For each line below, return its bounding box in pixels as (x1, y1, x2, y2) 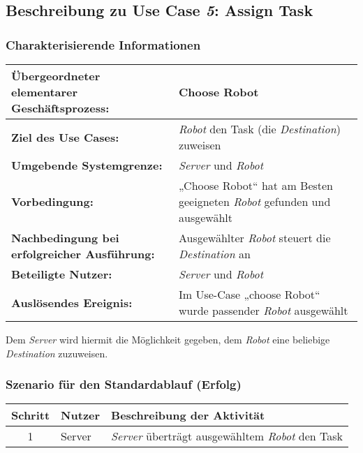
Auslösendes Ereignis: (11, 294, 133, 311)
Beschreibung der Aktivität (111, 407, 265, 424)
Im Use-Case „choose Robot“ (178, 286, 320, 302)
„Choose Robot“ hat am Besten (178, 177, 334, 193)
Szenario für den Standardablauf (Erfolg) (6, 376, 242, 393)
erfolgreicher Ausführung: (11, 246, 155, 262)
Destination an (178, 246, 251, 262)
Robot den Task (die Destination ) (178, 121, 341, 137)
